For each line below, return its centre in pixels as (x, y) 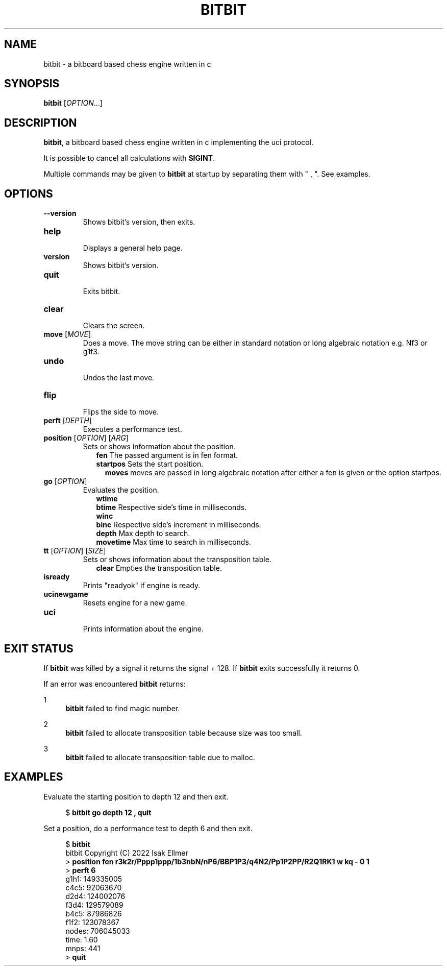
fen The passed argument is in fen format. (167, 455)
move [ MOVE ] (67, 334)
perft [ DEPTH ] (68, 421)
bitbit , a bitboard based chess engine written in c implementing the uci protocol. (178, 142)
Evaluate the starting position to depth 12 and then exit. (136, 796)
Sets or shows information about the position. (159, 447)
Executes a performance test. (132, 429)
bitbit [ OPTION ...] (73, 103)
